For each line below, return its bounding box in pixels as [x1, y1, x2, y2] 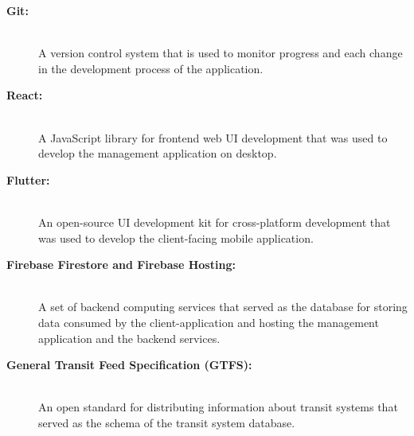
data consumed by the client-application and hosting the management [38, 313, 379, 330]
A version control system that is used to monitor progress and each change [38, 45, 403, 61]
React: [6, 87, 43, 103]
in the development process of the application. [38, 60, 264, 76]
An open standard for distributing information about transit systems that [38, 399, 398, 415]
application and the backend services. [38, 329, 221, 346]
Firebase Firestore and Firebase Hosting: [6, 256, 236, 273]
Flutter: [6, 171, 50, 188]
